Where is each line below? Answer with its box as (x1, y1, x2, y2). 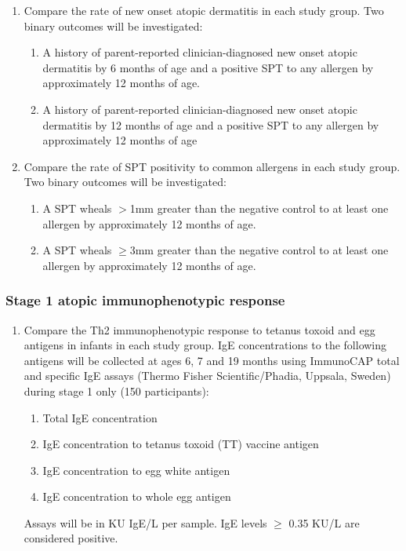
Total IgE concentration (42, 409, 158, 425)
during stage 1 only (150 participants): (24, 382, 209, 399)
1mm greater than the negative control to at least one (129, 199, 389, 216)
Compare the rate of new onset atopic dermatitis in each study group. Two (24, 2, 384, 18)
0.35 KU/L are (288, 514, 360, 531)
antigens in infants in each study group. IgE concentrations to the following (24, 337, 387, 353)
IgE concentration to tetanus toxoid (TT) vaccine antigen (42, 436, 319, 452)
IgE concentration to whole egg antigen (42, 488, 231, 505)
